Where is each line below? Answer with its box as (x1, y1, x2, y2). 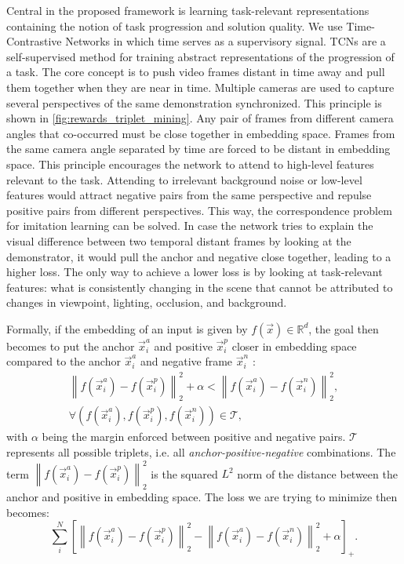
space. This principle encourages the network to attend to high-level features (6, 155, 374, 172)
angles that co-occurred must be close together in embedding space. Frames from (6, 125, 395, 141)
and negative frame (140, 353, 233, 369)
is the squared (151, 465, 218, 482)
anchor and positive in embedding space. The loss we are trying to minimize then (6, 488, 398, 504)
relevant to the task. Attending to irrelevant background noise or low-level (6, 171, 362, 187)
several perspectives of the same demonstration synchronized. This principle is (6, 94, 382, 111)
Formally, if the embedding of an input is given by (6, 320, 248, 337)
